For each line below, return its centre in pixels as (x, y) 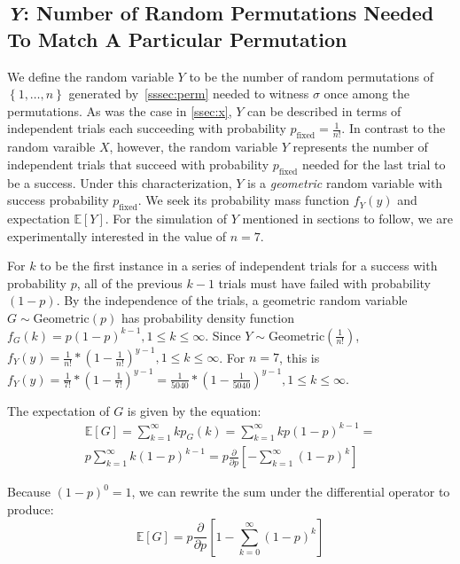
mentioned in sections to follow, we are (347, 218)
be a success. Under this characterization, (120, 182)
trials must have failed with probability (324, 282)
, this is (300, 357)
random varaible (51, 147)
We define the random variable (90, 76)
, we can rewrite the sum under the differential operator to (291, 492)
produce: (31, 509)
